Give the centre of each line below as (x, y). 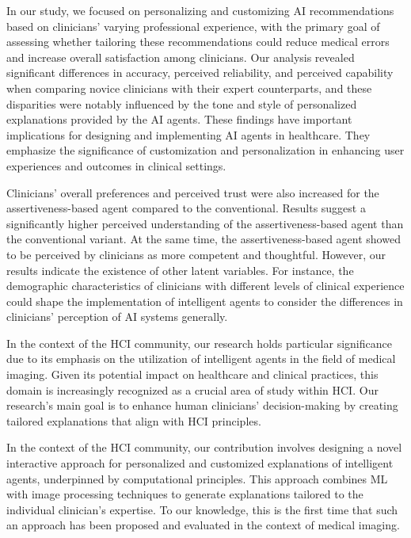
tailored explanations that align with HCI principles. (134, 420)
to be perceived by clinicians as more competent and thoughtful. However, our (196, 254)
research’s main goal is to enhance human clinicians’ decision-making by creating (202, 405)
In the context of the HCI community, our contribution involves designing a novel (204, 447)
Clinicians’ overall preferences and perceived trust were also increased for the (193, 192)
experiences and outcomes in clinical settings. (116, 165)
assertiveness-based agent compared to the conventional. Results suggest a (186, 208)
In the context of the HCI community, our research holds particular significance (199, 343)
